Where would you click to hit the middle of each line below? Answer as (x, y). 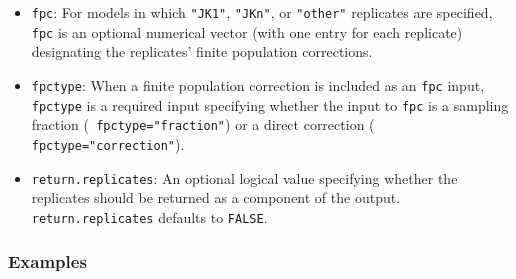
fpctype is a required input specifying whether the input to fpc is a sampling (270, 104)
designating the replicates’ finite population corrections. (202, 51)
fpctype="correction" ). (108, 143)
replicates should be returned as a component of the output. (216, 197)
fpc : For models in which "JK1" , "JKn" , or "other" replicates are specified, (262, 12)
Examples (47, 261)
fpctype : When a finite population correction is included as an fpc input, (258, 84)
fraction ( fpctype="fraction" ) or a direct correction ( (203, 124)
